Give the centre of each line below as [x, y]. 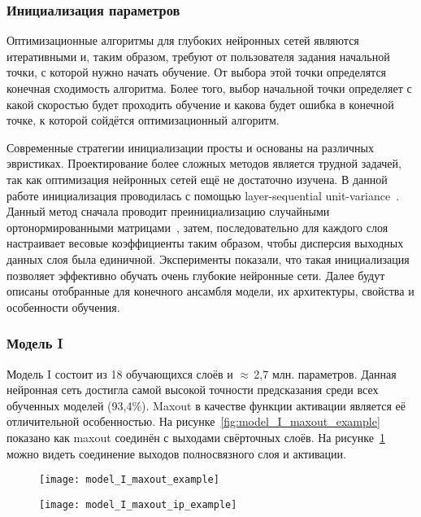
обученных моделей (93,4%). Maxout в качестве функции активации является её [206, 405]
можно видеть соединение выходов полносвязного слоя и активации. [176, 453]
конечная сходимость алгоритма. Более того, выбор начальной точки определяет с [209, 88]
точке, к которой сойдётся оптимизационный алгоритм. [143, 120]
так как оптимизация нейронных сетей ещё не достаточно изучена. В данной [197, 179]
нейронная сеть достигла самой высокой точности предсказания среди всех [193, 390]
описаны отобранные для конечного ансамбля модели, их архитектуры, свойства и [210, 291]
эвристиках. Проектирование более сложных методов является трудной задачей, [204, 163]
